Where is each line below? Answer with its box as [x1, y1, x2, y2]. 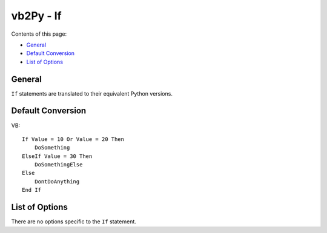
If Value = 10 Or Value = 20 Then [22, 136, 124, 142]
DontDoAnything [34, 178, 80, 185]
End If [22, 186, 42, 194]
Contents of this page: [11, 30, 67, 38]
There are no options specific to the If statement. [11, 218, 136, 225]
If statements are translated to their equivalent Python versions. [11, 90, 173, 97]
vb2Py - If [11, 9, 62, 22]
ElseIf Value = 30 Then [22, 153, 93, 160]
